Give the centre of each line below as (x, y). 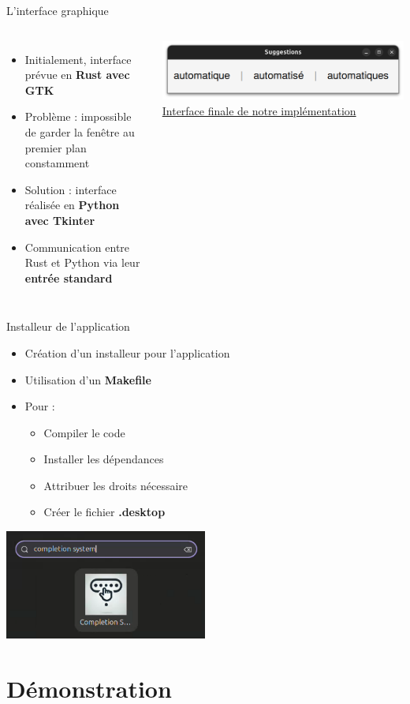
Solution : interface (71, 189)
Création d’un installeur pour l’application (127, 352)
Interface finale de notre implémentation (259, 110)
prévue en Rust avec (77, 75)
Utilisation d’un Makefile (88, 379)
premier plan (56, 147)
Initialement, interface (78, 59)
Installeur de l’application (68, 326)
